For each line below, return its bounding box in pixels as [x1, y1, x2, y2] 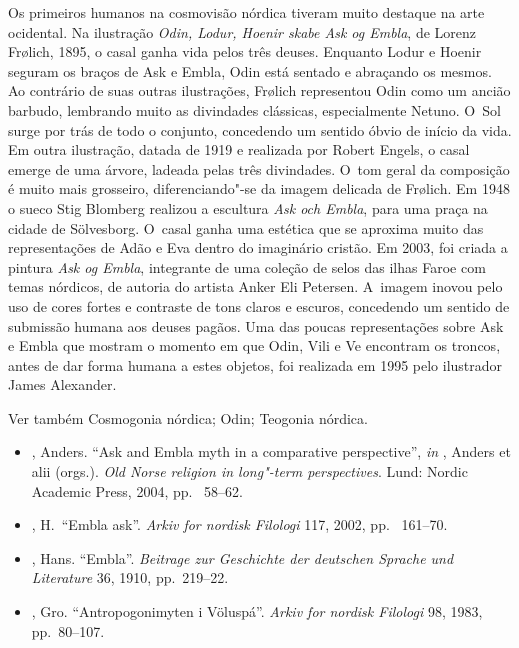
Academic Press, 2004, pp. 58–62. [31, 480, 243, 501]
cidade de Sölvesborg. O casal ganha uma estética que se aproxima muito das [8, 217, 484, 238]
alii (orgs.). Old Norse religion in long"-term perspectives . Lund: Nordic [31, 461, 468, 482]
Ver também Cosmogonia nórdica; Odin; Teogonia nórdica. [8, 407, 368, 428]
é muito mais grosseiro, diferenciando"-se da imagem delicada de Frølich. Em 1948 [8, 178, 510, 199]
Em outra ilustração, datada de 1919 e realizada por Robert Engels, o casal [8, 139, 470, 160]
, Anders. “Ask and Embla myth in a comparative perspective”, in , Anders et [31, 441, 511, 462]
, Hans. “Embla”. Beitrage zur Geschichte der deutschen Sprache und [31, 547, 454, 568]
